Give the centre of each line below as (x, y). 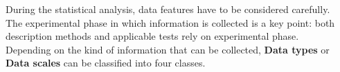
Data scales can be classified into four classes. (106, 63)
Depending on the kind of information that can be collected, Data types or (168, 49)
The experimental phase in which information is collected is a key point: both (170, 22)
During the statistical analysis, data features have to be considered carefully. (168, 9)
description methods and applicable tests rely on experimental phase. (152, 36)
